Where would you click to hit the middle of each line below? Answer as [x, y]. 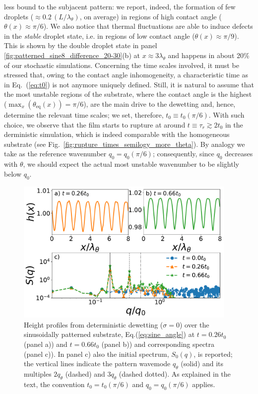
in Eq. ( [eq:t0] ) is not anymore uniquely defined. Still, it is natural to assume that [129, 84]
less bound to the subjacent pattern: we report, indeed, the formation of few [120, 6]
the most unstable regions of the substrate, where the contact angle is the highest [128, 94]
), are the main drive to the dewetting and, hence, [160, 103]
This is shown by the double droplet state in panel [81, 45]
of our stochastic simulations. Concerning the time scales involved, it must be [122, 65]
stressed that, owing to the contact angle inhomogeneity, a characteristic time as [126, 75]
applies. [204, 384]
